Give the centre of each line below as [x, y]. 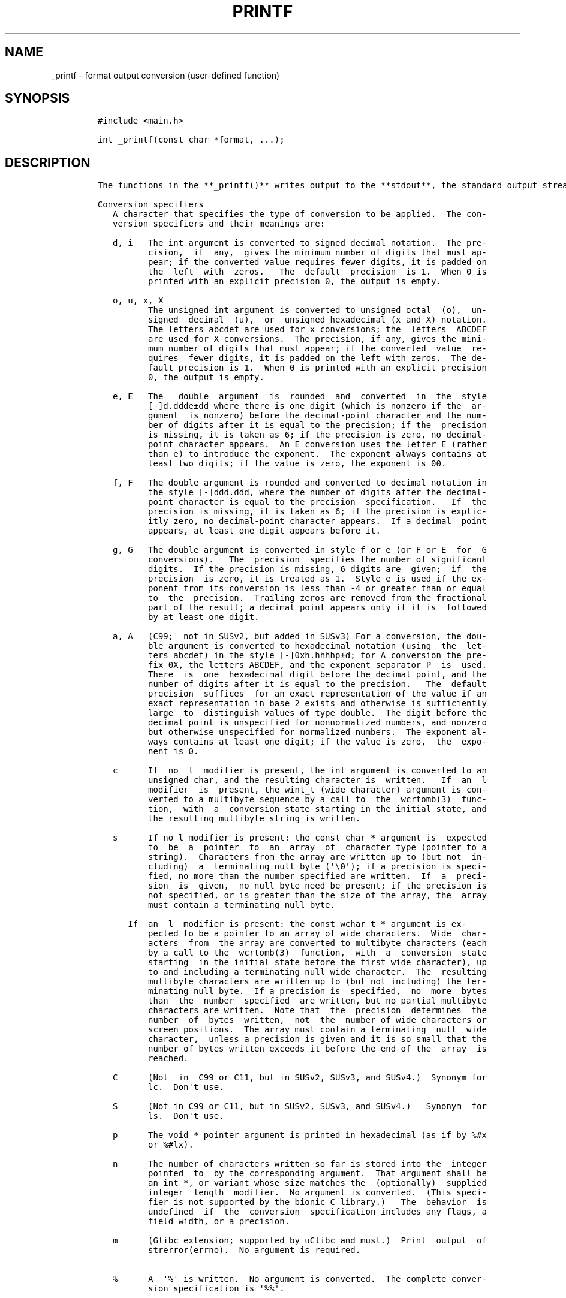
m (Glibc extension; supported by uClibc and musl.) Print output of [300, 1241]
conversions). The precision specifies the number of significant [317, 560]
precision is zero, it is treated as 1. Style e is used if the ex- [317, 579]
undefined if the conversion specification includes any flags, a [317, 1212]
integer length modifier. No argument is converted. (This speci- [317, 1193]
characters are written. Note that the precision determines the [317, 1011]
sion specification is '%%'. [216, 1289]
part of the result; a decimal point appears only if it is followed [317, 608]
